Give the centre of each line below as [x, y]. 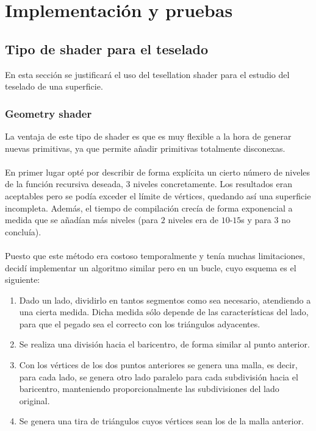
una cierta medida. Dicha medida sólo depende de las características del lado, [164, 312]
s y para [256, 220]
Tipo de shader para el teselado [107, 48]
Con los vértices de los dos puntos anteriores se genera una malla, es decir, [158, 365]
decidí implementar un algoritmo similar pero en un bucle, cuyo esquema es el [151, 267]
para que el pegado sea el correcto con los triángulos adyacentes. [140, 323]
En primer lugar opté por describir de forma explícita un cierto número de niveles [158, 172]
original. [34, 400]
